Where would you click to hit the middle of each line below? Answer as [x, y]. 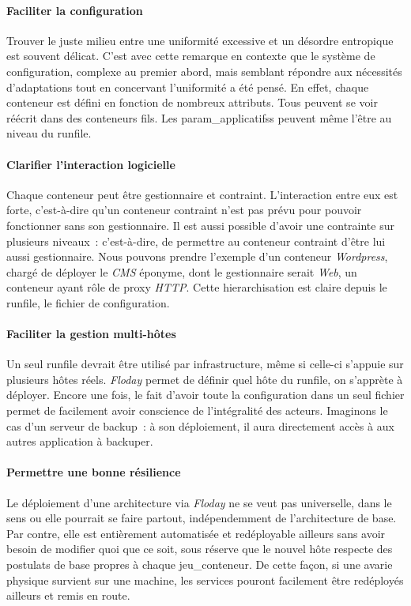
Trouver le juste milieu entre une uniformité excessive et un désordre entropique [200, 40]
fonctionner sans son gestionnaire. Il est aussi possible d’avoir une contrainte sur [200, 225]
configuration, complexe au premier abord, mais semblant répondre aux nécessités [204, 71]
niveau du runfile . [49, 133]
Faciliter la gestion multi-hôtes [91, 334]
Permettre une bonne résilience [94, 472]
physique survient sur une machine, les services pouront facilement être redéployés [205, 580]
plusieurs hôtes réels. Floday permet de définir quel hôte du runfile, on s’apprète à [205, 379]
